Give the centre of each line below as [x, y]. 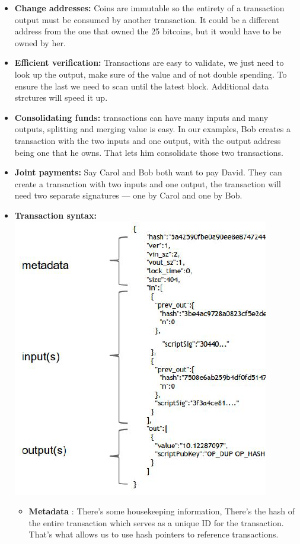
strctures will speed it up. [61, 97]
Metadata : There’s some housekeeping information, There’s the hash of [162, 511]
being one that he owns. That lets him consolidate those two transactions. [149, 152]
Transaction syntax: [55, 215]
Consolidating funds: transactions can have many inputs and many [141, 117]
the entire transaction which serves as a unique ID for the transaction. [156, 522]
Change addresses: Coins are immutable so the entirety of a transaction [149, 8]
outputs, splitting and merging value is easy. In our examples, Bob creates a [152, 129]
